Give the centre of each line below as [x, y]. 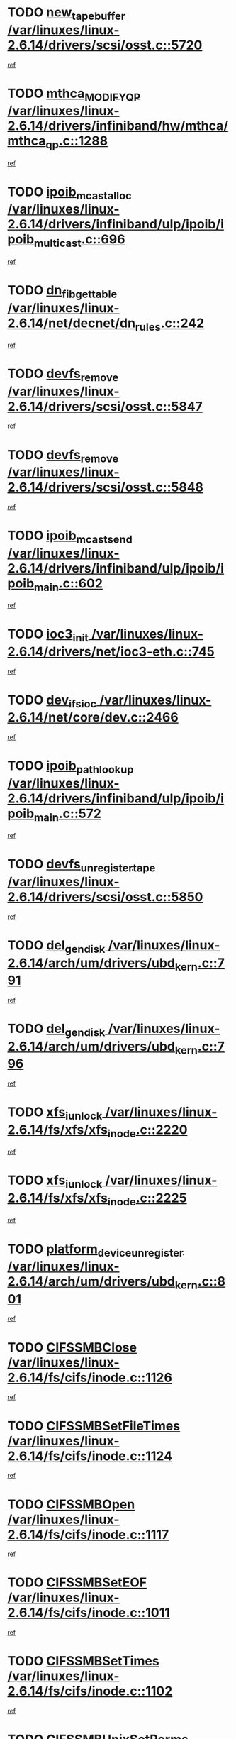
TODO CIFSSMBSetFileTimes [94, 1426]
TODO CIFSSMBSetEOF [77, 1583]
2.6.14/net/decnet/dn [72, 323]
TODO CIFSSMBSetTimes [83, 1661]
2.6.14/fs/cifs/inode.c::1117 [88, 1534]
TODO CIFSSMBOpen [71, 1504]
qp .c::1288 [77, 142]
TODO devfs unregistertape [82, 866]
